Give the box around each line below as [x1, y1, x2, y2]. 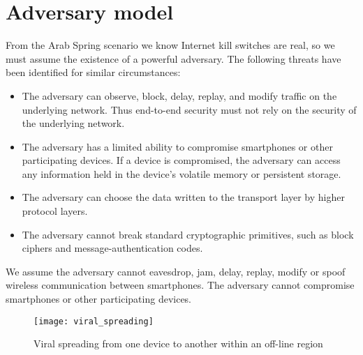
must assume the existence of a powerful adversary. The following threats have [6, 51, 341, 66]
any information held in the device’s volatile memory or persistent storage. [22, 166, 341, 181]
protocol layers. [22, 204, 88, 218]
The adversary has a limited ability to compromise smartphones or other [22, 139, 333, 153]
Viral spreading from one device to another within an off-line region [34, 336, 323, 351]
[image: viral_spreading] [34, 316, 154, 326]
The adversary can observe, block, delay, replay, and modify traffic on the [22, 88, 337, 103]
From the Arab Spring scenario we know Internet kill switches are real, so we [6, 38, 335, 52]
